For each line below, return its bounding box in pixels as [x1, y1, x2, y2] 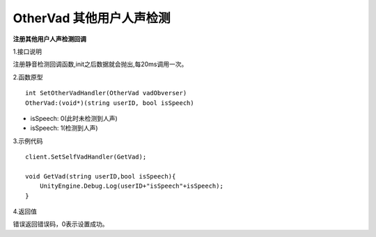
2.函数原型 [13, 73, 43, 81]
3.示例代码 [13, 136, 43, 145]
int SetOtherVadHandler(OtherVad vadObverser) [25, 89, 187, 97]
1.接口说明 [13, 47, 42, 56]
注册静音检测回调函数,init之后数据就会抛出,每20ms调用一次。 [13, 60, 188, 69]
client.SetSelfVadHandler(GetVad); [25, 153, 147, 161]
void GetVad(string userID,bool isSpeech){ [25, 172, 176, 180]
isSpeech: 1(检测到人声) [30, 124, 98, 132]
